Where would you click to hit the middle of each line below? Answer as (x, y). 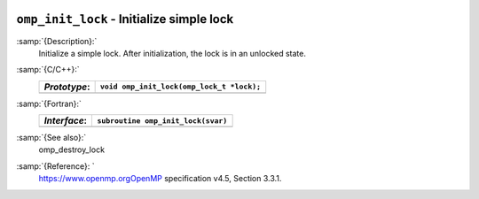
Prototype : (67, 87)
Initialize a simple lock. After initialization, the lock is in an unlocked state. (172, 53)
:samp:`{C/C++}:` (48, 70)
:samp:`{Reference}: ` (55, 166)
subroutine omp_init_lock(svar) (162, 121)
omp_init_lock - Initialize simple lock (125, 19)
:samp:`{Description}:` (57, 41)
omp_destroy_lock (72, 149)
